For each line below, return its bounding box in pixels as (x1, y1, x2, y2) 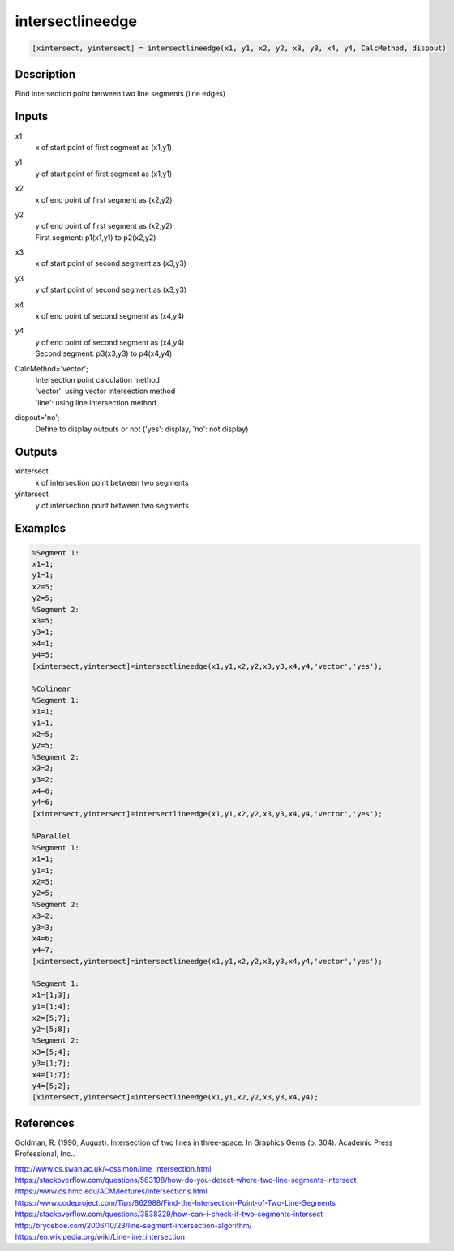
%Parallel (32, 832, 71, 841)
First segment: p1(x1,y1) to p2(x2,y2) (35, 232, 156, 242)
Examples (15, 521, 66, 535)
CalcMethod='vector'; (15, 363, 88, 373)
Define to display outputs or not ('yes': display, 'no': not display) (35, 424, 249, 434)
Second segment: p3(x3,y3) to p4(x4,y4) (35, 349, 173, 358)
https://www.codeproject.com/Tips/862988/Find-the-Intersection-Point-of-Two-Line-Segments (15, 1197, 336, 1207)
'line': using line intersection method (35, 397, 157, 407)
